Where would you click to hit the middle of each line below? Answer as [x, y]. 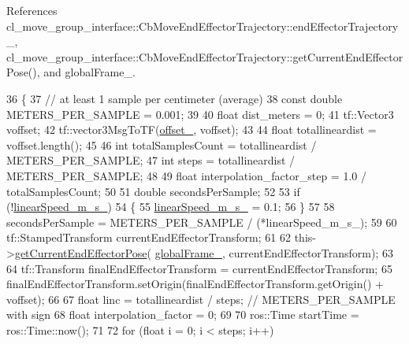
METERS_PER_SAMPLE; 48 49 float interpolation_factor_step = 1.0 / [186, 175]
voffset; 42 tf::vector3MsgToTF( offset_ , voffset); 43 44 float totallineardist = [191, 129]
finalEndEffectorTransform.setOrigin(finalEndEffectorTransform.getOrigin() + [195, 284]
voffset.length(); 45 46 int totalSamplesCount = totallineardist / [162, 144]
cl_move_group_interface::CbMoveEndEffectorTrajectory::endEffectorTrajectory [203, 26]
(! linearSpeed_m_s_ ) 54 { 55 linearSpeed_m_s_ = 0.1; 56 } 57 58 [171, 207]
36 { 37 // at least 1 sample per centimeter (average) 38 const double [175, 98]
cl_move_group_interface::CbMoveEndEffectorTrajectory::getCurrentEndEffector [205, 56]
